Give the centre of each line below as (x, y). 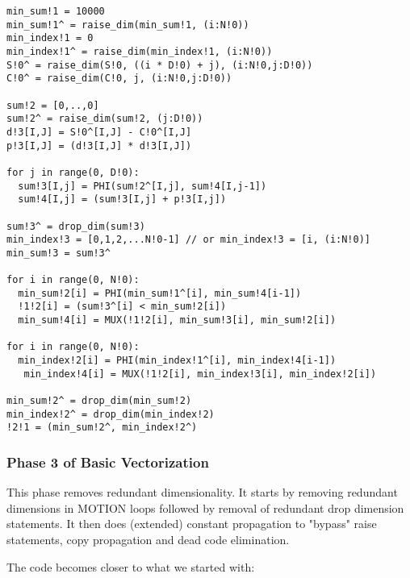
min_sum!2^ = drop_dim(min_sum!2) (99, 401)
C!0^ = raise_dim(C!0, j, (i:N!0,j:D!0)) (119, 79)
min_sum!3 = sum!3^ (59, 253)
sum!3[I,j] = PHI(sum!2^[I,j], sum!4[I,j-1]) (142, 186)
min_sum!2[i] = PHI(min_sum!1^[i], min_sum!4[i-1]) (160, 293)
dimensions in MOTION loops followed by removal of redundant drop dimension (205, 507)
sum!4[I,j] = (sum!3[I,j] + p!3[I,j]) (122, 200)
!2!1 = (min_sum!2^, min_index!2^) (102, 428)
